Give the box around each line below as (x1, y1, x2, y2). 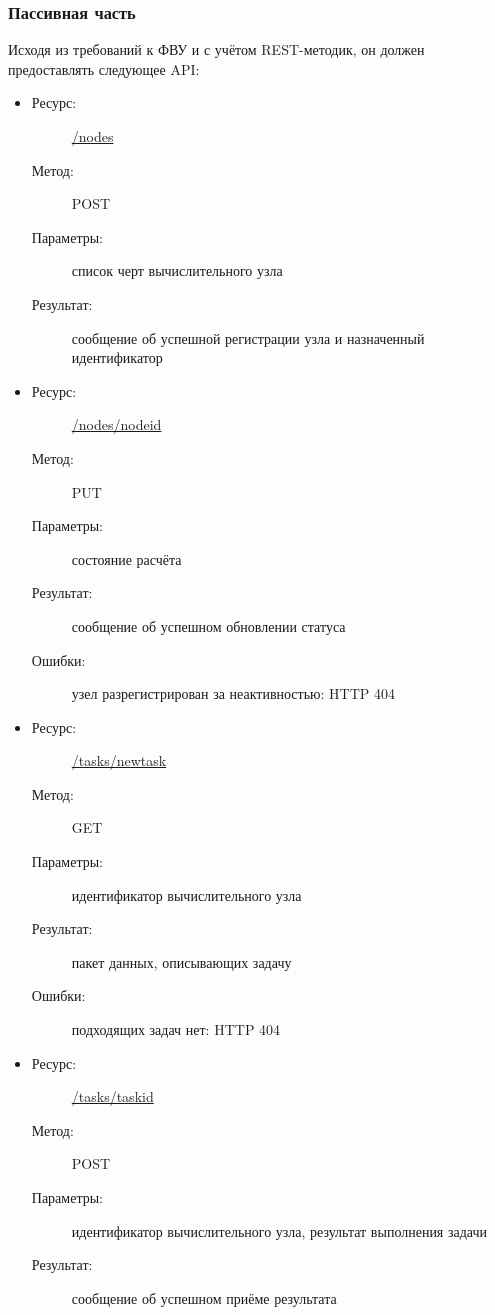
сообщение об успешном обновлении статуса (71, 615, 346, 636)
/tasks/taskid (71, 1086, 154, 1107)
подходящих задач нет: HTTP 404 (71, 1019, 281, 1040)
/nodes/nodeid (71, 414, 162, 435)
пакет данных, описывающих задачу (71, 951, 292, 972)
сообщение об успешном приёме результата (71, 1287, 337, 1308)
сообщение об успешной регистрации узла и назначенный (71, 327, 425, 348)
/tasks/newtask (71, 750, 167, 771)
